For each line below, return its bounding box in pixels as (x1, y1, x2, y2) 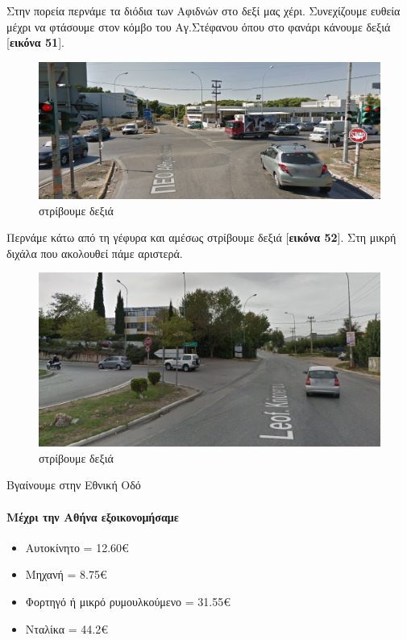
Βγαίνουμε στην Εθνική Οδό (6, 476, 141, 493)
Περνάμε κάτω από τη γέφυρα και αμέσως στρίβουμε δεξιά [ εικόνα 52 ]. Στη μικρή (6, 229, 397, 246)
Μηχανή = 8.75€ (25, 566, 107, 583)
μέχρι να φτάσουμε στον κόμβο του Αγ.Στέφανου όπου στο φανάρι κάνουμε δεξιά (6, 18, 391, 35)
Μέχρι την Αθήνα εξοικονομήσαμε (6, 508, 179, 525)
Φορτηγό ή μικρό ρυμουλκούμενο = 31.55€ (25, 593, 230, 609)
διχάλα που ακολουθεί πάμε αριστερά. (6, 244, 183, 261)
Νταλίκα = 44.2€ (25, 620, 108, 637)
